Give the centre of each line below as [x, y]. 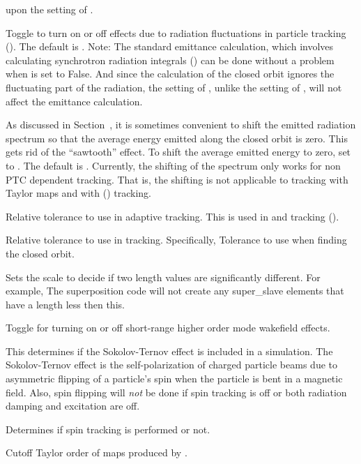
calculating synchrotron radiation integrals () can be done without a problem [170, 60]
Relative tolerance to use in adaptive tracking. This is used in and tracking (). [172, 216]
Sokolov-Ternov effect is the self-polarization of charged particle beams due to [171, 365]
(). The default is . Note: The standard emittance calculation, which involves [170, 46]
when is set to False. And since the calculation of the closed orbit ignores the [170, 74]
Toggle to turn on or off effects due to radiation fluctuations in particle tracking [176, 32]
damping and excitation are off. [73, 406]
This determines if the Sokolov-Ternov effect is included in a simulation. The [169, 351]
